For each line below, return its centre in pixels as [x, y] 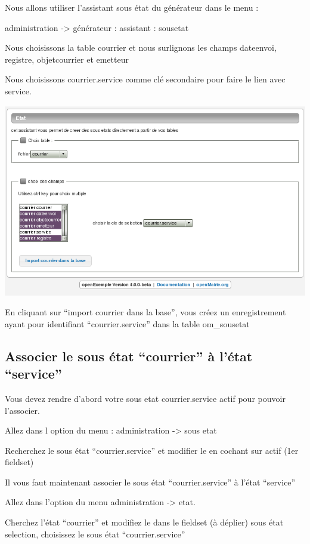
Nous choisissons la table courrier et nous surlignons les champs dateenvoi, [141, 47]
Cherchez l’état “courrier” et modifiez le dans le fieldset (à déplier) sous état [144, 522]
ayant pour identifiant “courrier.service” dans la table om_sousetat [127, 323]
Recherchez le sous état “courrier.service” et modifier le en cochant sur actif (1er [152, 450]
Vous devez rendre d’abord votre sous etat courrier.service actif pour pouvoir [145, 398]
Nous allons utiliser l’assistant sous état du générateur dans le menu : [132, 7]
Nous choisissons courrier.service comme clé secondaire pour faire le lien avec [145, 79]
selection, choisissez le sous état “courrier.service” [95, 534]
